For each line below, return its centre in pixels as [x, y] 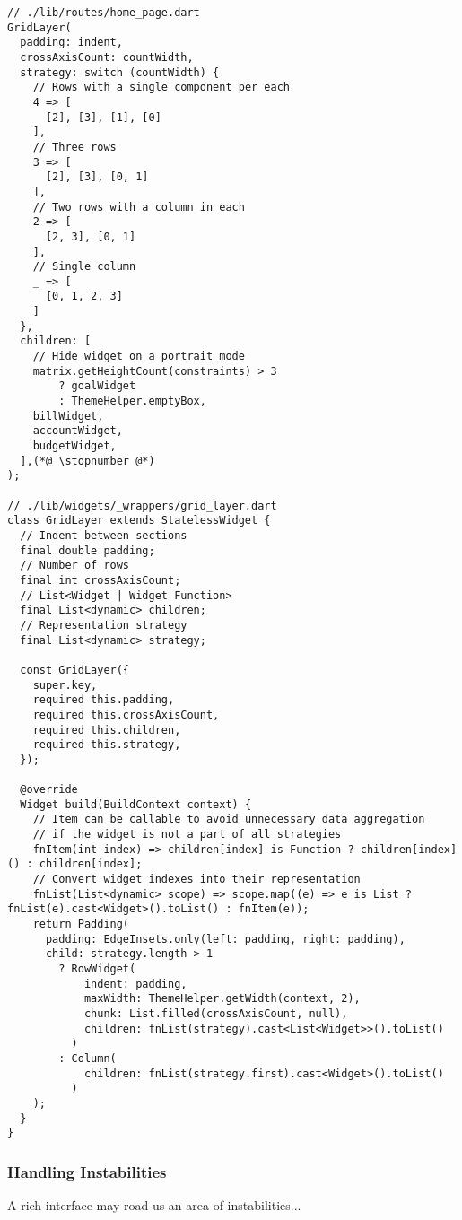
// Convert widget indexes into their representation [196, 880]
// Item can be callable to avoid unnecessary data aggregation [229, 819]
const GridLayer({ [75, 670]
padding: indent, [71, 43]
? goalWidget [97, 386]
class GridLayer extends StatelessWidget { [139, 521]
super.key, [65, 685]
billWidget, [68, 416]
